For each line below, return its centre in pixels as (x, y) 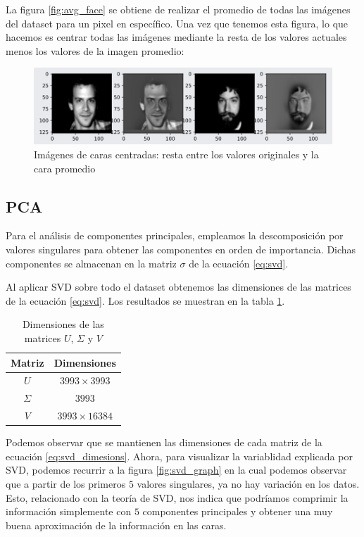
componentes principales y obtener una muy (238, 511)
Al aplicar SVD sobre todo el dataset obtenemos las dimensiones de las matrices (178, 287)
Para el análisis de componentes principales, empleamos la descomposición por (175, 235)
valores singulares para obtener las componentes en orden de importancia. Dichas (181, 249)
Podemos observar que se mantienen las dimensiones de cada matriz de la (164, 442)
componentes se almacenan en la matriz (91, 263)
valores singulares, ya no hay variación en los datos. (248, 483)
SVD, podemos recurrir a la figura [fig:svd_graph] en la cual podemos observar (176, 470)
